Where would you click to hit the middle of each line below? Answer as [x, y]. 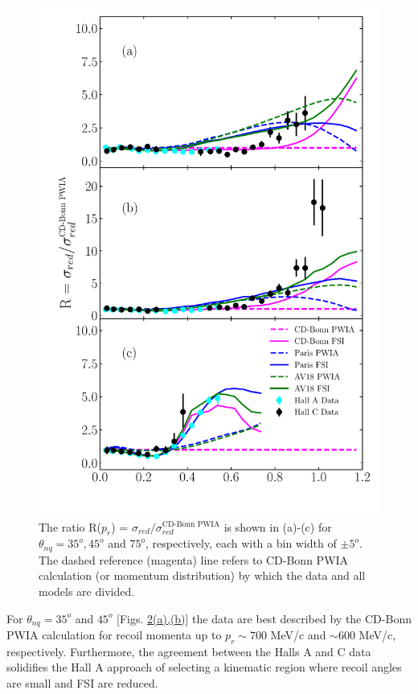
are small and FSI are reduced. [82, 682]
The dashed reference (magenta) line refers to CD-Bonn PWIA [194, 559]
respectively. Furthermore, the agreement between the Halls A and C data [189, 651]
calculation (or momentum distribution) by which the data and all [202, 575]
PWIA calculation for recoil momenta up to [114, 634]
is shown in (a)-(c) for [278, 526]
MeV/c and [298, 634]
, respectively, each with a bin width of [241, 543]
